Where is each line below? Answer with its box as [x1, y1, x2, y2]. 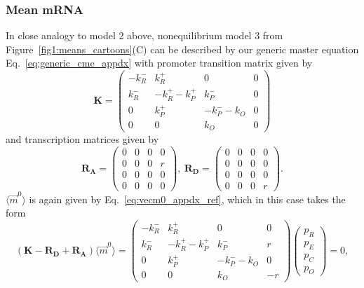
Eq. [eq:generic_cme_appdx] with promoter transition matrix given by [6, 55, 313, 70]
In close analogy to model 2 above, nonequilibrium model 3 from [6, 28, 283, 43]
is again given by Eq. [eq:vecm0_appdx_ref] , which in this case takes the [29, 191, 346, 206]
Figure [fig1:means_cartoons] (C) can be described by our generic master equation [6, 41, 359, 56]
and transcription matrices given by [6, 132, 159, 146]
